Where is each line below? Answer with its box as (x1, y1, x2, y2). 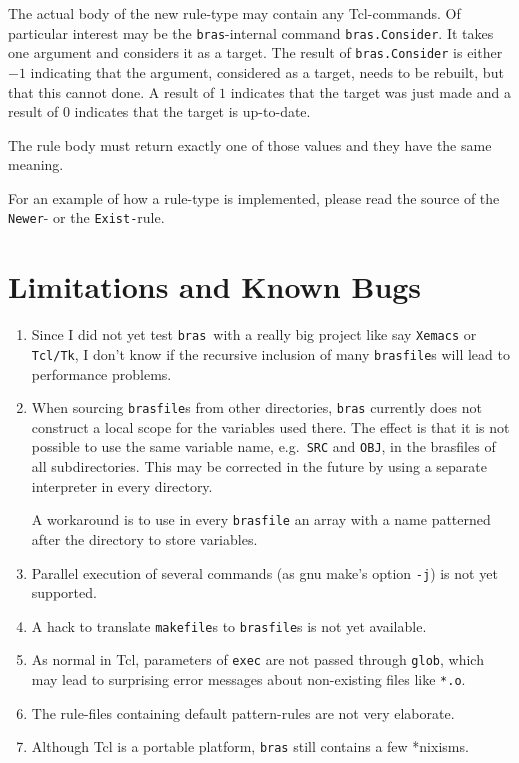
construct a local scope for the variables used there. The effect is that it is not (31, 416, 510, 437)
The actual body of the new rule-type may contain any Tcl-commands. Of (8, 3, 461, 23)
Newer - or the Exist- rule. (8, 207, 165, 228)
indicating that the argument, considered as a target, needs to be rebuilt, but (30, 61, 504, 82)
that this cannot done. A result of (8, 81, 215, 102)
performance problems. (31, 363, 172, 384)
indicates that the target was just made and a (230, 81, 511, 102)
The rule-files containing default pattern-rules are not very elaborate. (31, 702, 455, 723)
